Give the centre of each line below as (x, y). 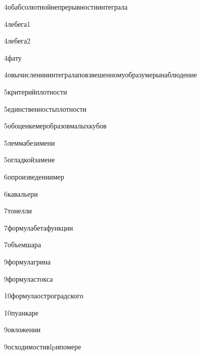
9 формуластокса (29, 278)
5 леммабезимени (30, 142)
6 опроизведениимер (34, 176)
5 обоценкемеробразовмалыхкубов (55, 126)
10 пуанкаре (21, 312)
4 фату (13, 57)
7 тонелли (18, 211)
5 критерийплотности (36, 91)
